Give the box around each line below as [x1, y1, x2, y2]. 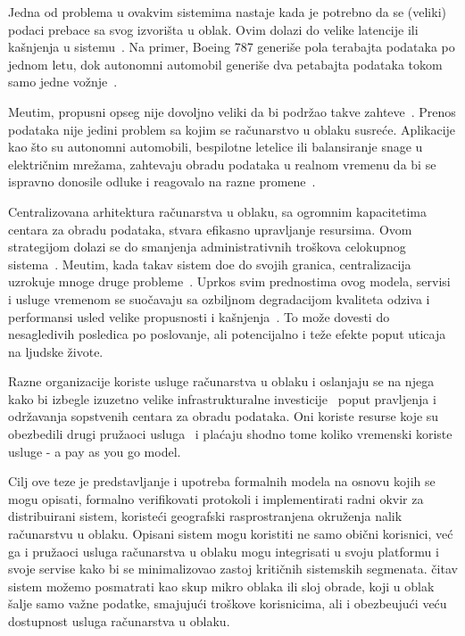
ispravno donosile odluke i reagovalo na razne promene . [8, 172, 316, 191]
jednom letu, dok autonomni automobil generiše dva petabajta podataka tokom [8, 54, 443, 73]
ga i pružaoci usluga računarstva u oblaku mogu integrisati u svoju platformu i [8, 541, 439, 560]
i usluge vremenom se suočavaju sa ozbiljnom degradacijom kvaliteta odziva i [8, 289, 430, 308]
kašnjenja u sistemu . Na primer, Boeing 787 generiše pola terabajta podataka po [8, 37, 455, 56]
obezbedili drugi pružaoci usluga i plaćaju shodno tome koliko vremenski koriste [8, 425, 453, 443]
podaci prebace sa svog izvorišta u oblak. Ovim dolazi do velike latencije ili [8, 20, 419, 38]
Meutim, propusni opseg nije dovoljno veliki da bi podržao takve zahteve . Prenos [8, 102, 456, 120]
